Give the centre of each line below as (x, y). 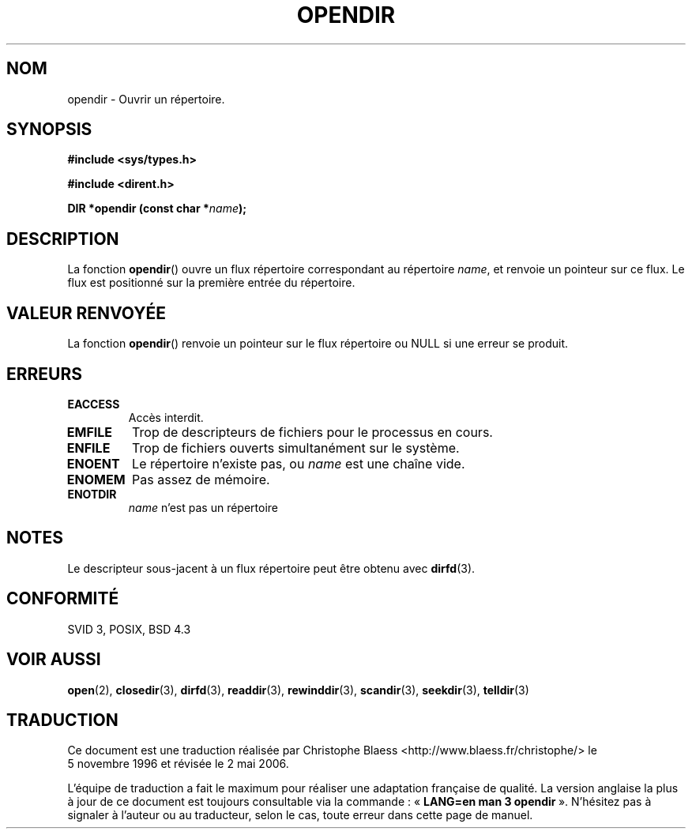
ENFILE (88, 448)
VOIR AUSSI (54, 660)
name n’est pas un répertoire (203, 507)
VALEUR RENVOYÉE (86, 313)
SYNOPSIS (49, 130)
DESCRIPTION (63, 239)
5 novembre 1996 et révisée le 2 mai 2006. (178, 764)
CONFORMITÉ (63, 599)
